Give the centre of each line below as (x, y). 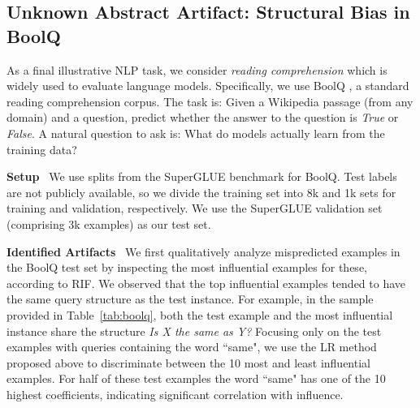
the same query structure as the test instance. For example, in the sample (190, 299)
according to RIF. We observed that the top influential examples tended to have (206, 283)
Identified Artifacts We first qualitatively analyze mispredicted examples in (204, 251)
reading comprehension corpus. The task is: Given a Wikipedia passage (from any (210, 101)
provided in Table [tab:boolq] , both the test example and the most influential (200, 314)
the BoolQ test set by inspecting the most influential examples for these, (187, 267)
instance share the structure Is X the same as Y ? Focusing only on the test (194, 331)
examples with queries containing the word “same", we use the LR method (192, 347)
